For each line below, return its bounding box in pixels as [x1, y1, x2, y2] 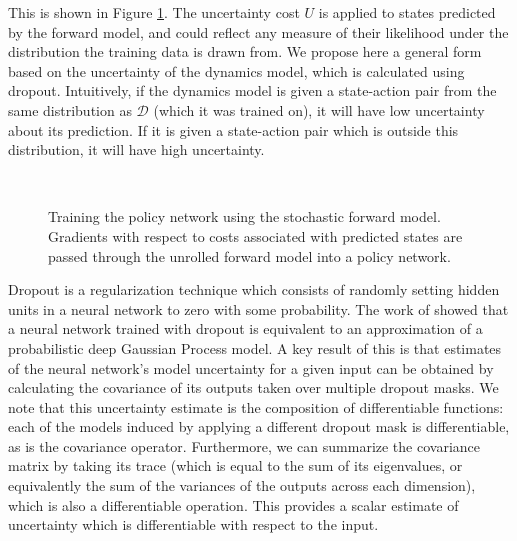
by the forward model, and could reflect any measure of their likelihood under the [8, 21, 509, 42]
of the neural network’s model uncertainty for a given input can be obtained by [8, 357, 494, 378]
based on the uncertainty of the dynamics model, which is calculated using [8, 60, 465, 81]
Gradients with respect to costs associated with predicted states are [48, 225, 463, 246]
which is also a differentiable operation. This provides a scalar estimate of [8, 494, 459, 515]
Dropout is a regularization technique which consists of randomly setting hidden [8, 279, 500, 300]
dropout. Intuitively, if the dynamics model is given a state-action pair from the [8, 80, 497, 101]
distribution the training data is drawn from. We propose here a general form [8, 41, 482, 62]
